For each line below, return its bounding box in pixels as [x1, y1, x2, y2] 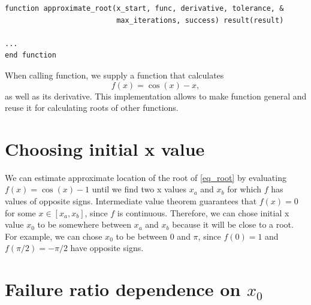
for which [227, 183, 262, 195]
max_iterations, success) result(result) [116, 16, 284, 25]
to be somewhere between [37, 218, 131, 231]
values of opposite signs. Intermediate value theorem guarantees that [5, 195, 257, 207]
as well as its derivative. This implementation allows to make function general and [5, 89, 307, 102]
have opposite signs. [70, 241, 144, 254]
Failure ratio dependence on [5, 277, 241, 301]
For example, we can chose [5, 229, 102, 242]
